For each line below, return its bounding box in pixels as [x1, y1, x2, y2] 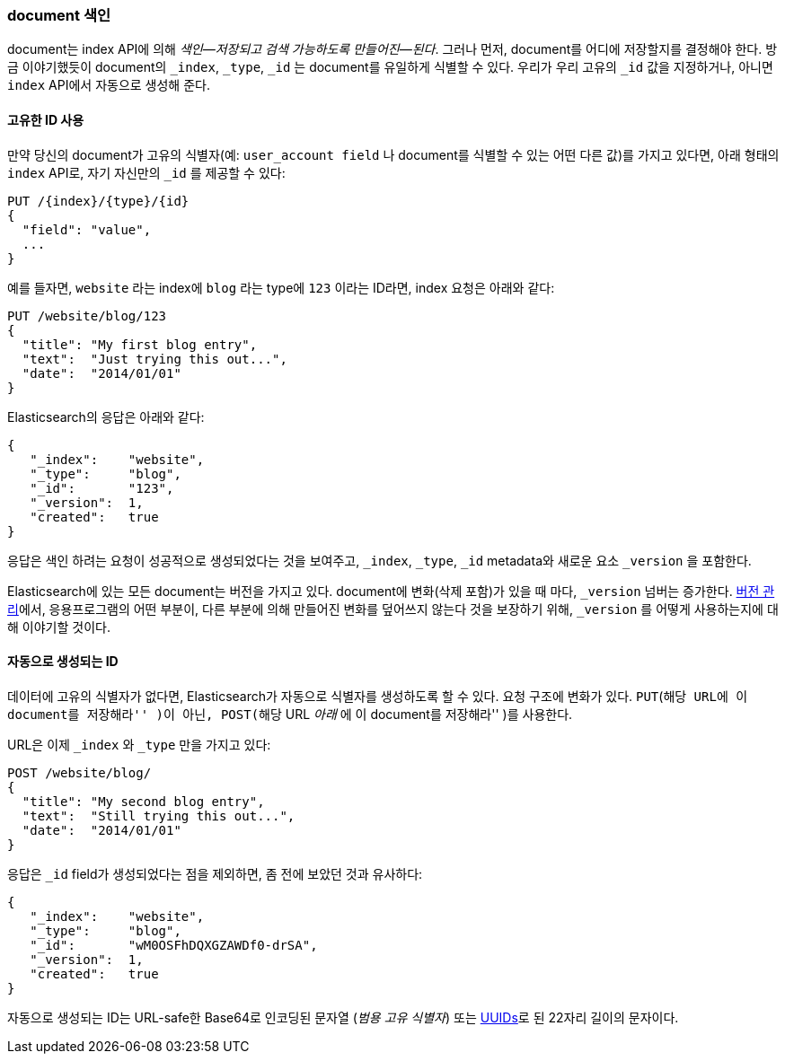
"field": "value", [22, 222, 152, 237]
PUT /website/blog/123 [7, 308, 167, 323]
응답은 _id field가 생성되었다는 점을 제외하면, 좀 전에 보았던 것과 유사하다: [7, 865, 423, 881]
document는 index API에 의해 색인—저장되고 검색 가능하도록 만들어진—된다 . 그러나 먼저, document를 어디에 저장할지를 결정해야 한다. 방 [7, 41, 778, 57]
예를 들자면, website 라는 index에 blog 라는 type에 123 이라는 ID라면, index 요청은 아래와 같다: [7, 279, 555, 295]
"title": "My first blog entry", [22, 337, 258, 352]
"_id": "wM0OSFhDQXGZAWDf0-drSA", [30, 937, 318, 952]
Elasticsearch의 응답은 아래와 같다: [7, 408, 205, 425]
